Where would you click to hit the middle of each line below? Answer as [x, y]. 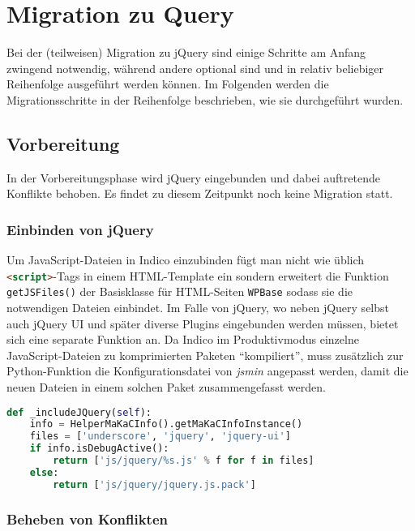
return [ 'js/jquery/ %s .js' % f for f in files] [184, 461]
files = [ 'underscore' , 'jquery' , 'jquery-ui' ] [160, 437]
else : [44, 472]
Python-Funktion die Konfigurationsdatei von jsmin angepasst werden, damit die [207, 371]
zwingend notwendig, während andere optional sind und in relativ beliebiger [195, 68]
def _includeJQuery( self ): [79, 412]
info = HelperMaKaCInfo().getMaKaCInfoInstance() [166, 424]
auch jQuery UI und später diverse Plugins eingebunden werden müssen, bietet [203, 323]
